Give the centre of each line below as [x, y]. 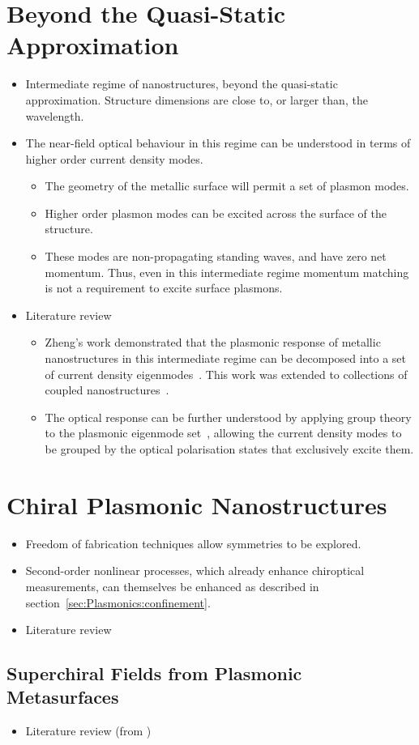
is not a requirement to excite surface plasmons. [164, 288]
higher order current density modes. [114, 158]
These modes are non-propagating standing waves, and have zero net [216, 256]
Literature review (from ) [88, 731]
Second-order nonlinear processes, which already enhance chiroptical [195, 570]
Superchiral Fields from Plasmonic [154, 673]
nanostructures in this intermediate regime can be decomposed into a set [225, 358]
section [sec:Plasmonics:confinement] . [118, 602]
